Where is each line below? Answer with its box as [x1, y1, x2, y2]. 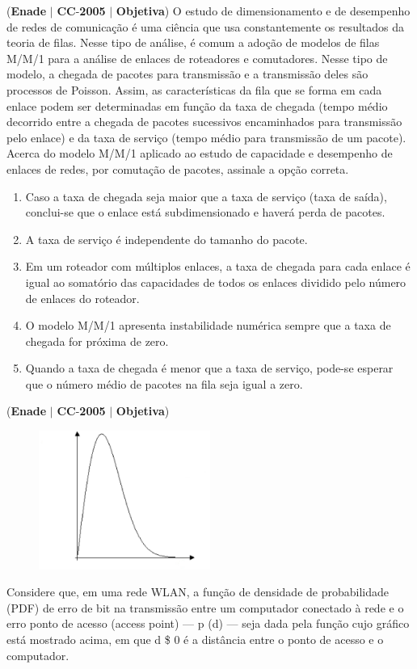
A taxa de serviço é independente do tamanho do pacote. [25, 230, 308, 247]
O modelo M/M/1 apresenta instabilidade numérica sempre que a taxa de [25, 317, 391, 334]
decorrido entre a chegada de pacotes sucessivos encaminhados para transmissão [6, 113, 402, 130]
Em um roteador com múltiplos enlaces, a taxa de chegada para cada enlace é [25, 258, 411, 275]
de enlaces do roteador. [25, 289, 140, 306]
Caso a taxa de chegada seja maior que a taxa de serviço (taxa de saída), [25, 187, 387, 204]
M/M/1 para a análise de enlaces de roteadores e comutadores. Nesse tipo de [6, 49, 388, 66]
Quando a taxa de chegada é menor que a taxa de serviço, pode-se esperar [25, 360, 394, 377]
